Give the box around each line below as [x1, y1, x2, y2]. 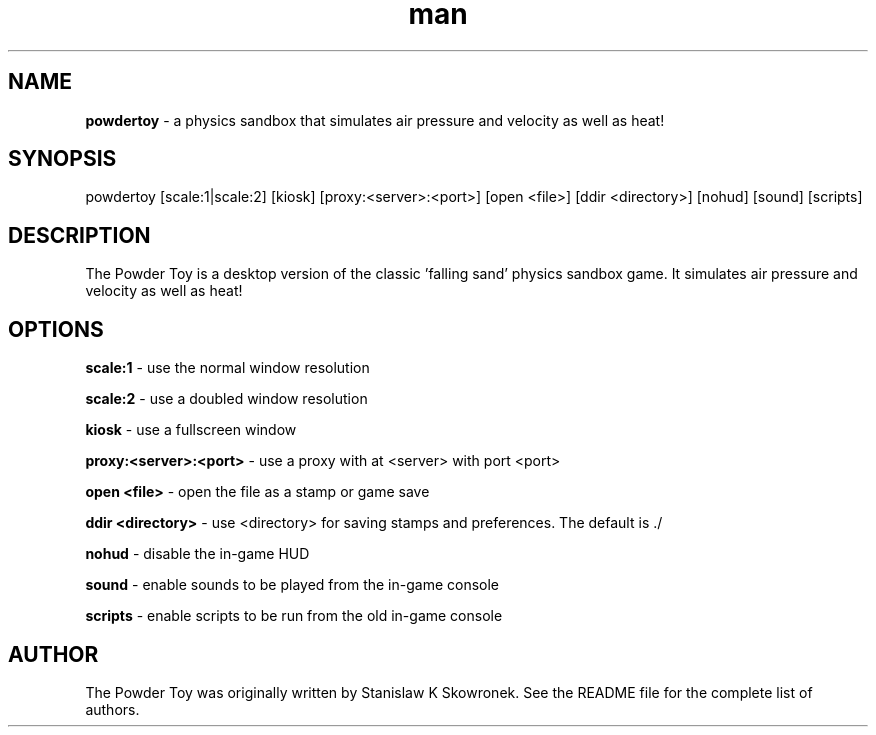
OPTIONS [8, 316, 104, 342]
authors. [85, 700, 140, 718]
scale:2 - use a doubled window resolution [85, 390, 368, 408]
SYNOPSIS [8, 146, 117, 172]
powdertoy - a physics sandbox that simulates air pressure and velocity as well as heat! [85, 111, 665, 129]
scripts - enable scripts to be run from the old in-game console [85, 607, 503, 625]
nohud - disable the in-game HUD [85, 545, 310, 563]
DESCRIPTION [8, 222, 151, 248]
